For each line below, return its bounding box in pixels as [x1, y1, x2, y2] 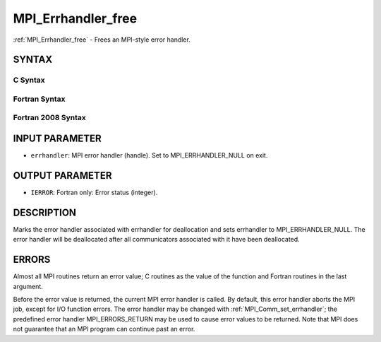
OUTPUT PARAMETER [13, 170, 112, 182]
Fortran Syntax [13, 94, 66, 104]
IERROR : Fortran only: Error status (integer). [30, 188, 158, 197]
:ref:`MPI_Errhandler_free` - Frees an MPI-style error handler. [13, 35, 190, 44]
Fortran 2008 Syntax [13, 113, 86, 123]
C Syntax [13, 75, 45, 85]
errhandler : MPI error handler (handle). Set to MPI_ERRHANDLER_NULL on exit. [30, 151, 268, 160]
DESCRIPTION [13, 206, 77, 218]
